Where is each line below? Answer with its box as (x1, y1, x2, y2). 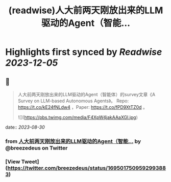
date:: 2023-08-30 (5, 124, 45, 130)
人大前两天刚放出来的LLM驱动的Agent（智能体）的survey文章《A (17, 92, 156, 97)
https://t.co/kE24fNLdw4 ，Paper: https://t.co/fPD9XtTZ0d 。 (17, 104, 148, 110)
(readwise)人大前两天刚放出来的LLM (8, 5, 163, 16)
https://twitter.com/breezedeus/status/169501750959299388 (7, 164, 166, 171)
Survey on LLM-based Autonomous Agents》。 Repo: (17, 98, 129, 104)
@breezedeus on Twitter (5, 144, 68, 151)
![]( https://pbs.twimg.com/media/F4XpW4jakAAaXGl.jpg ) (17, 114, 138, 120)
